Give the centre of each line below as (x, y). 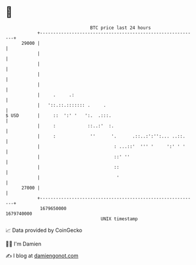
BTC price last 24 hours (120, 28)
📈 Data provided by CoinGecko (44, 230)
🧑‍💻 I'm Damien (24, 244)
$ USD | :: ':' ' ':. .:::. (58, 115)
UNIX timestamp (119, 219)
